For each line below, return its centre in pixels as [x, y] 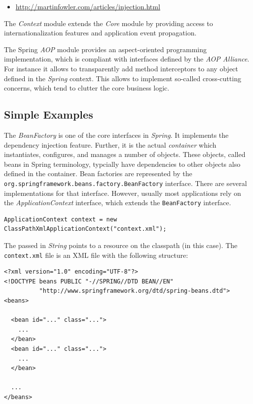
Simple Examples [49, 114]
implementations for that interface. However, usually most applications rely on [123, 193]
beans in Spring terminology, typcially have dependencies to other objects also [122, 164]
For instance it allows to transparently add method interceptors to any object [121, 68]
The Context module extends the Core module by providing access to [108, 23]
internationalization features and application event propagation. [100, 33]
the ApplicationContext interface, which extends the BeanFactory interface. [118, 202]
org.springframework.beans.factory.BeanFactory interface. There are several [126, 183]
